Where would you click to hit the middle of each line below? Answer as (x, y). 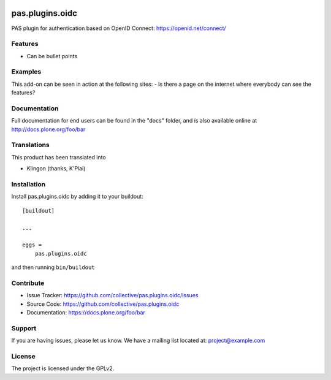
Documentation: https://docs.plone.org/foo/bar (86, 313)
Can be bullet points (52, 56)
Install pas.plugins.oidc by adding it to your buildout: (77, 197)
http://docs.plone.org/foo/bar (48, 129)
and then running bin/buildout (53, 267)
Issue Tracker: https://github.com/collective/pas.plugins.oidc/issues (112, 295)
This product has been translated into (59, 157)
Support (24, 328)
